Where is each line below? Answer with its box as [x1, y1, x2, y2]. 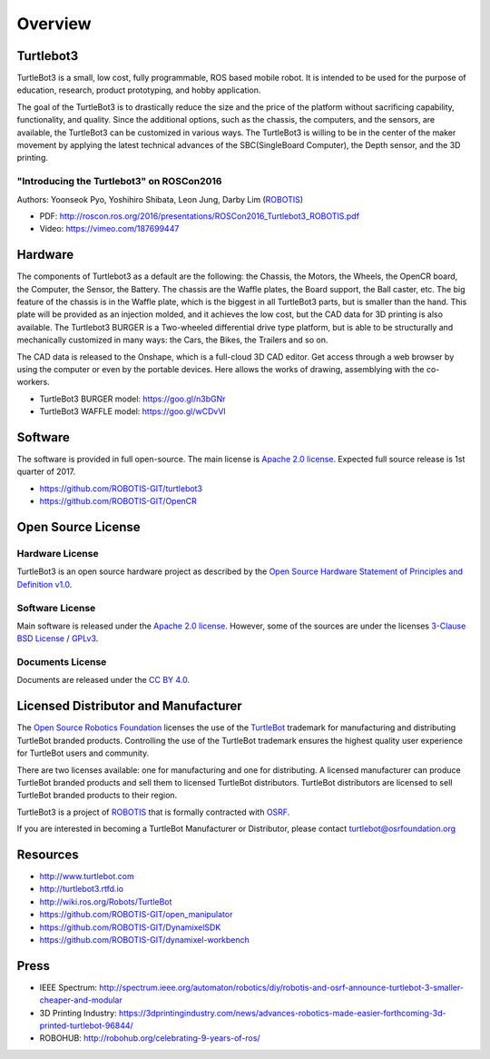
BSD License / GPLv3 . [16, 633, 99, 644]
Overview [16, 14, 92, 34]
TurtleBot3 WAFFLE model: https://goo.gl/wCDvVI [39, 406, 226, 417]
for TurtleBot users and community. [16, 747, 150, 758]
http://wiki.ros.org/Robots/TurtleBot [39, 896, 172, 907]
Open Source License [16, 520, 141, 535]
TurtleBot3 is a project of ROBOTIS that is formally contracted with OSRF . [16, 807, 290, 817]
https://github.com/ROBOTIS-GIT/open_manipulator [39, 909, 233, 920]
